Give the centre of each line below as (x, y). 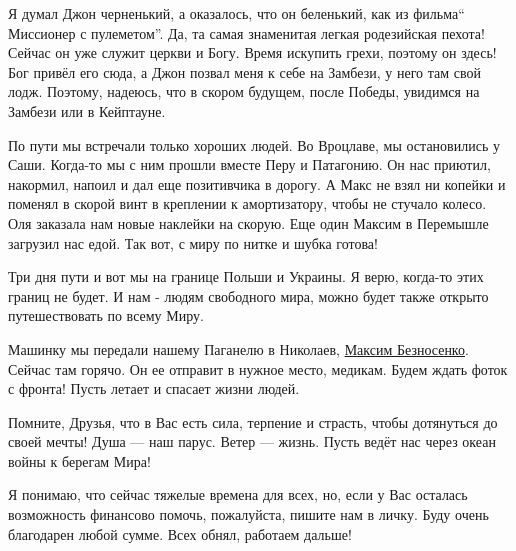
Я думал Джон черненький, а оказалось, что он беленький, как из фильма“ (236, 13)
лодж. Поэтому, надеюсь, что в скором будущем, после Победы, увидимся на (244, 91)
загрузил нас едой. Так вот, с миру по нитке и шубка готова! (193, 242)
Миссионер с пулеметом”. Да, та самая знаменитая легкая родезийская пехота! (246, 32)
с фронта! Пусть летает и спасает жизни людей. (154, 388)
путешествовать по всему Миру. (106, 315)
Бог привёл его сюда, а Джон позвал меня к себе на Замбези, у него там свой (244, 71)
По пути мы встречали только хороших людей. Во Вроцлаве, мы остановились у (254, 144)
